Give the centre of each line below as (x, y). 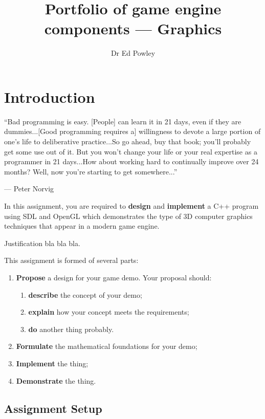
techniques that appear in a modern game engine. (82, 226)
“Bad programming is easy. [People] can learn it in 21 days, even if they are (123, 121)
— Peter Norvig (29, 189)
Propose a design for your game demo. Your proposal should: (114, 277)
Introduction (50, 96)
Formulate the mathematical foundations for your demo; (107, 346)
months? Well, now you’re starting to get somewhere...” (91, 171)
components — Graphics (133, 28)
